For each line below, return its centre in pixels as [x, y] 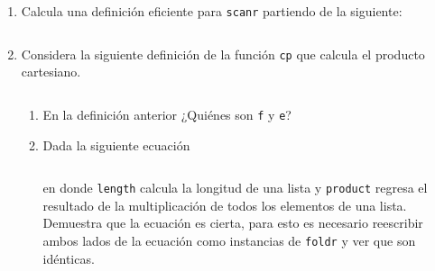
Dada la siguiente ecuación [116, 145]
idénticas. [69, 258]
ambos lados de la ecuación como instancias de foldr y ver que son [229, 240]
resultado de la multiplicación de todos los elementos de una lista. [225, 205]
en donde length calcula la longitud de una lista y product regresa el [235, 188]
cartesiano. [51, 72]
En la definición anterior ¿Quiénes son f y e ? [167, 114]
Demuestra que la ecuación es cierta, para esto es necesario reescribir [233, 223]
